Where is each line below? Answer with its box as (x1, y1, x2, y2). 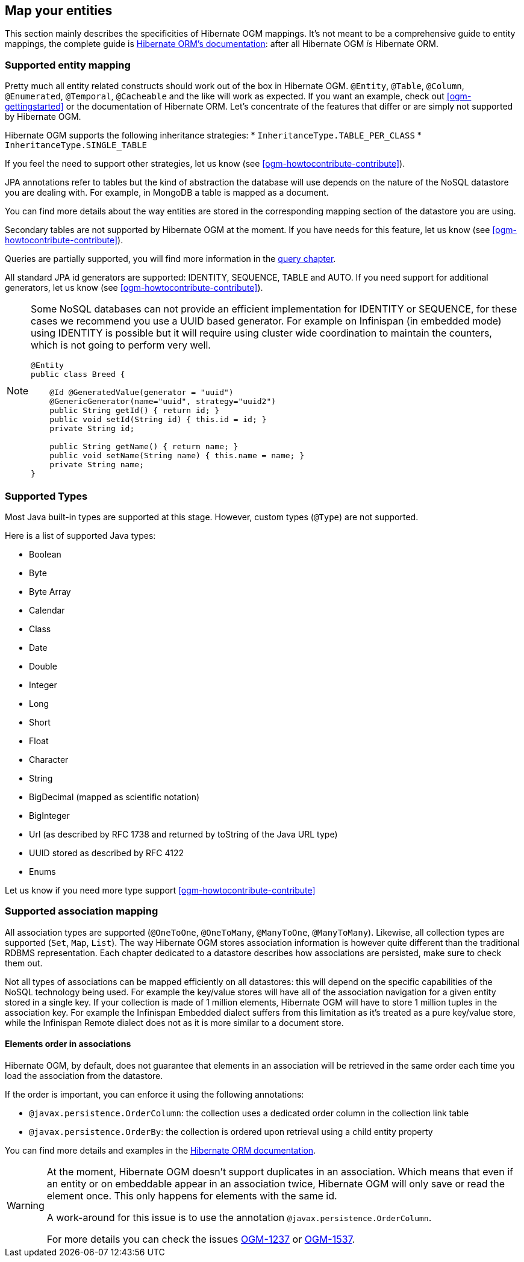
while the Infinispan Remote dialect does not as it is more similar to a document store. (5, 1017, 344, 1028)
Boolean (29, 549, 61, 559)
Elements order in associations (5, 1039, 131, 1049)
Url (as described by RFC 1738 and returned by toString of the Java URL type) (29, 828, 338, 839)
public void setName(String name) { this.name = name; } (49, 451, 305, 461)
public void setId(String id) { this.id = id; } (49, 415, 267, 424)
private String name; (49, 460, 144, 470)
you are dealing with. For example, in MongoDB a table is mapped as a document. (5, 187, 329, 198)
